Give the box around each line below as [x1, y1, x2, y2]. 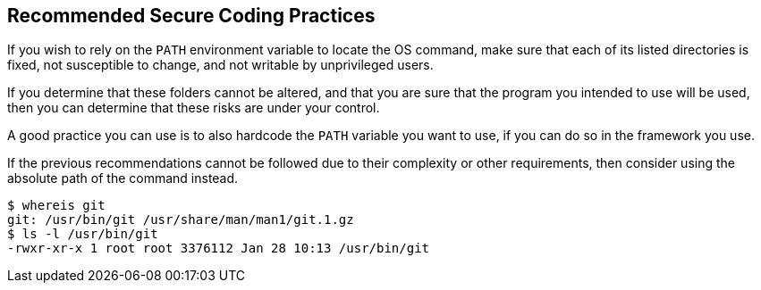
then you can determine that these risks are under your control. [7, 100, 380, 116]
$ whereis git [7, 198, 106, 213]
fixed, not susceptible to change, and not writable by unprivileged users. [7, 57, 434, 73]
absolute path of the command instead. [7, 170, 239, 186]
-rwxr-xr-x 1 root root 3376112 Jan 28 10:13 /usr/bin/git [7, 241, 430, 256]
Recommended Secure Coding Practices [7, 4, 376, 27]
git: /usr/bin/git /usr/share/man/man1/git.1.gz [7, 212, 354, 228]
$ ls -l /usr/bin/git [7, 227, 158, 242]
